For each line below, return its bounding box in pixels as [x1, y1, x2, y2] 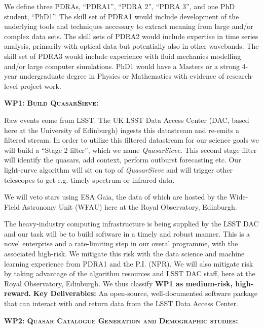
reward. [4, 288, 31, 299]
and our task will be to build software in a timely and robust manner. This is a [4, 228, 250, 239]
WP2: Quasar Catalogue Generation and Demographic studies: [4, 315, 238, 325]
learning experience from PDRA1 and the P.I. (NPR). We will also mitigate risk [4, 258, 253, 269]
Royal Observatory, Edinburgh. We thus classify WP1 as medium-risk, [4, 278, 233, 288]
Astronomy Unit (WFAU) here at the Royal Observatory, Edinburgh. [22, 201, 237, 212]
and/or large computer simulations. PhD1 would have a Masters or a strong [4, 60, 240, 71]
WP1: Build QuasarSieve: [4, 97, 99, 108]
